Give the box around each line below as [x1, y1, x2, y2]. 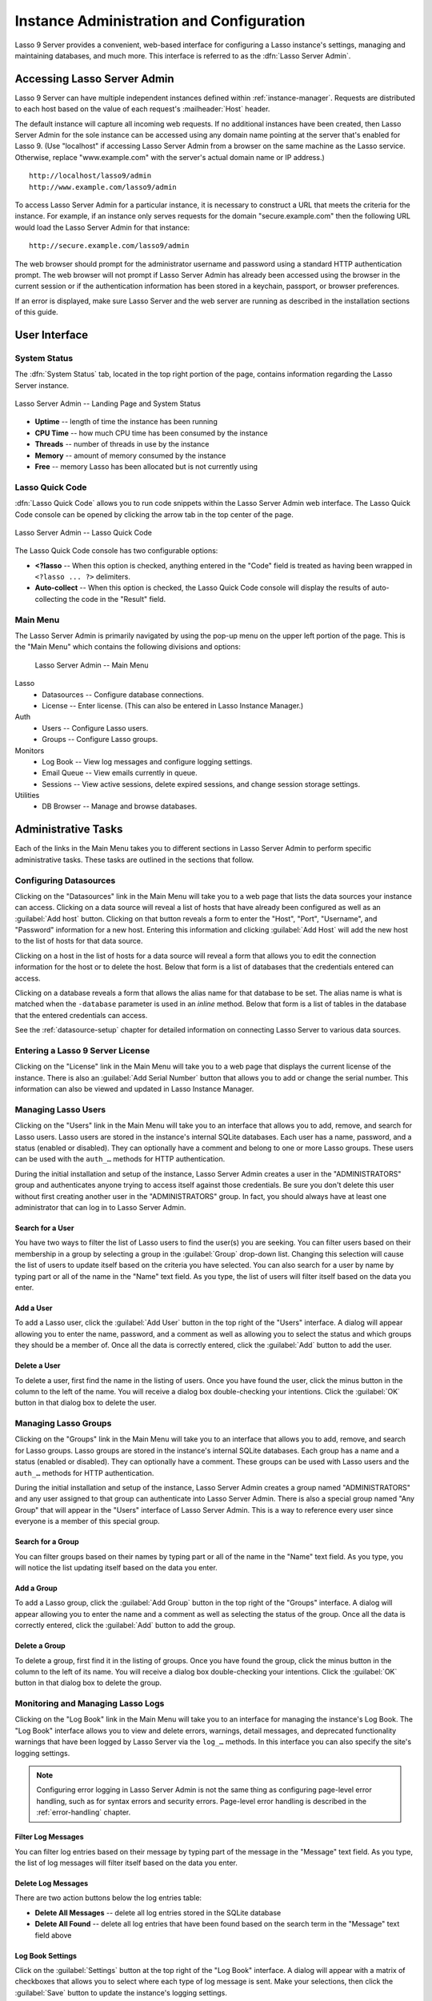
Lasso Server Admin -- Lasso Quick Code [14, 527, 152, 537]
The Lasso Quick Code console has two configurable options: [14, 546, 218, 555]
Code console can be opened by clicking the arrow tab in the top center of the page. [14, 509, 294, 519]
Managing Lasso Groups [14, 1418, 112, 1429]
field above [34, 1930, 72, 1940]
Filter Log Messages [14, 1832, 84, 1842]
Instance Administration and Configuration [14, 12, 306, 30]
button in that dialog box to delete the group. [14, 1678, 162, 1688]
